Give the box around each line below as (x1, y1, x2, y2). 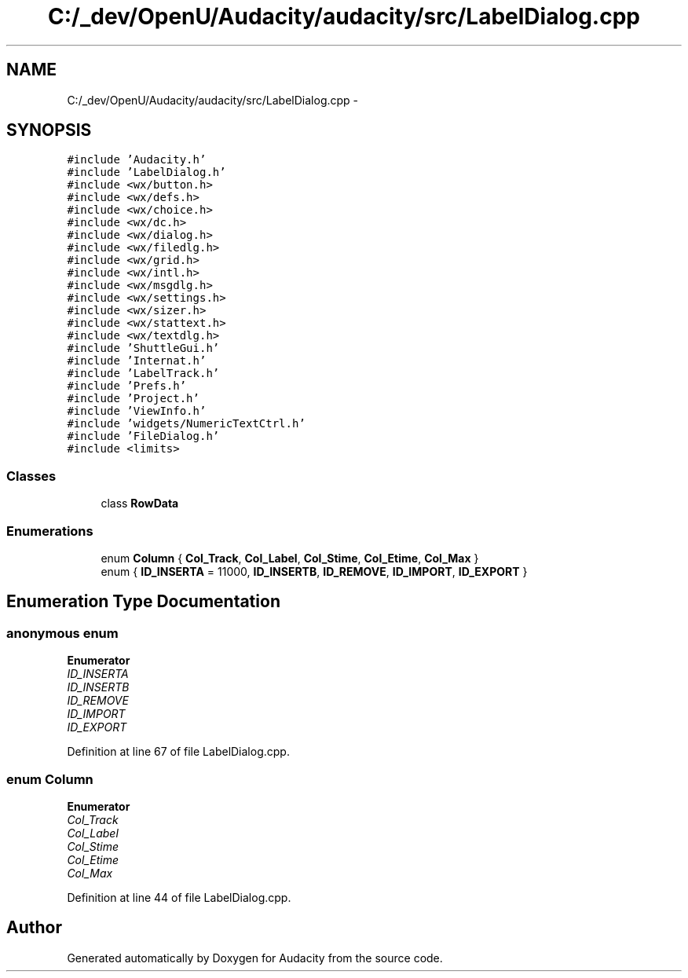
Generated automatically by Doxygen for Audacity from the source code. (67, 951, 443, 965)
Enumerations (6, 522, 93, 539)
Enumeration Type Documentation (6, 592, 280, 612)
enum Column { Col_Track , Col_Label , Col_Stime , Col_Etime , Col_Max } (101, 551, 479, 565)
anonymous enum (6, 625, 119, 641)
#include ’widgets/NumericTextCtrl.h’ (67, 417, 306, 430)
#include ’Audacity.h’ (67, 153, 207, 167)
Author (6, 918, 62, 938)
